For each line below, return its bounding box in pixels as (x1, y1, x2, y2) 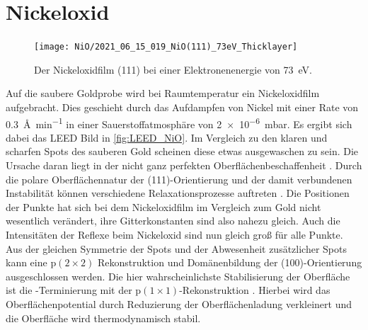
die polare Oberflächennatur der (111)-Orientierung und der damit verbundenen (6, 171, 352, 186)
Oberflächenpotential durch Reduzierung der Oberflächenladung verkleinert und (6, 296, 352, 311)
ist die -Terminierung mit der (6, 283, 132, 297)
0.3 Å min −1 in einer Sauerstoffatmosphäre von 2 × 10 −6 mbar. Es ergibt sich (6, 114, 352, 131)
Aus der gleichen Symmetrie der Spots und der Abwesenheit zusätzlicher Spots (6, 241, 347, 256)
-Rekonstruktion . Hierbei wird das (179, 283, 330, 297)
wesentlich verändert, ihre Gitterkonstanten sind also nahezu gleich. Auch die (6, 213, 340, 228)
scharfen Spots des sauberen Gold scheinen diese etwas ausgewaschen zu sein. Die (6, 144, 359, 159)
